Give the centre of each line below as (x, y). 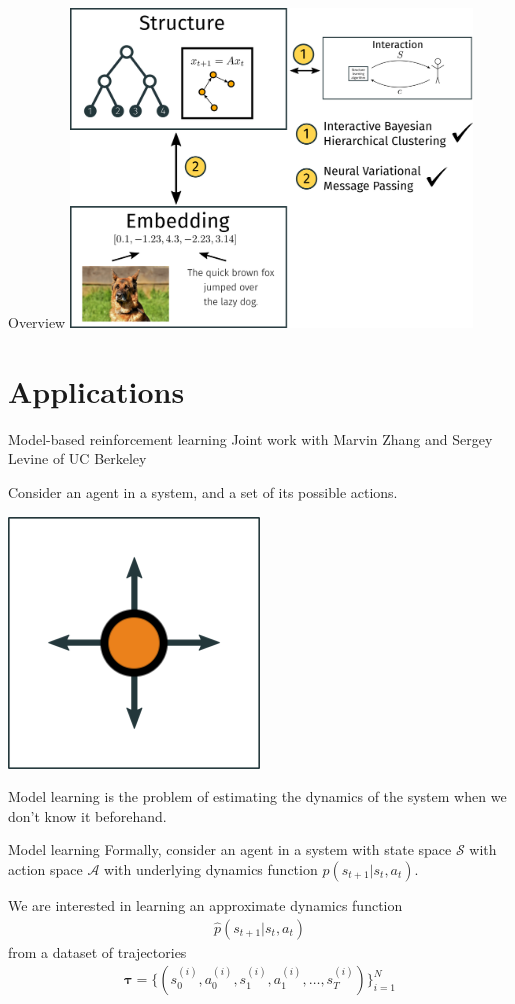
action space (45, 868)
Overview (37, 322)
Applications (96, 390)
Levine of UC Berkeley (77, 458)
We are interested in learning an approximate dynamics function (205, 904)
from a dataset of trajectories (97, 951)
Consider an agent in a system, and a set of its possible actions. (203, 492)
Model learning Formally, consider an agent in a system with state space (230, 849)
